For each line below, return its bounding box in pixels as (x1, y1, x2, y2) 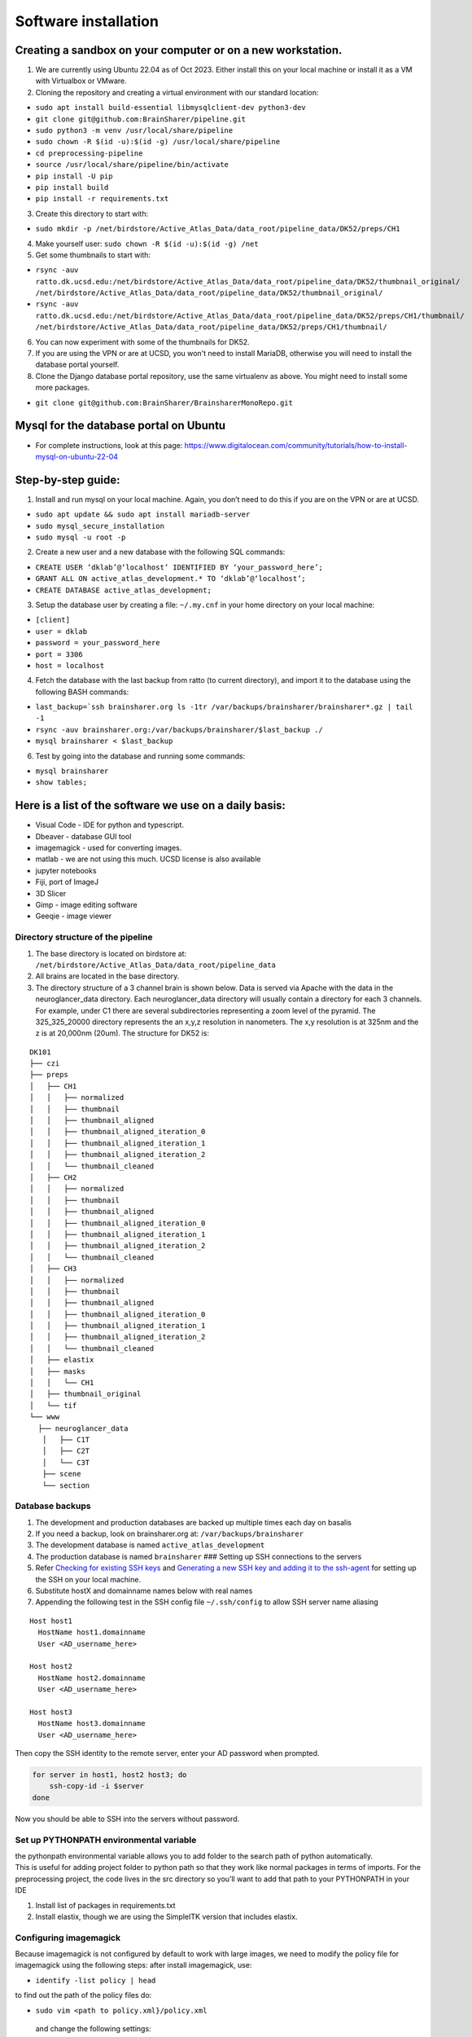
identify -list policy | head (35, 1976, 156, 1985)
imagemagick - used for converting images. (35, 843, 182, 853)
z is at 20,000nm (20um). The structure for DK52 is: (35, 1028, 209, 1038)
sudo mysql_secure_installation (35, 521, 164, 530)
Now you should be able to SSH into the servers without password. (15, 1814, 240, 1824)
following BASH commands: (35, 687, 129, 697)
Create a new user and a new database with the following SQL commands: (35, 547, 286, 557)
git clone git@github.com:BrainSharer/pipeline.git (35, 114, 247, 124)
